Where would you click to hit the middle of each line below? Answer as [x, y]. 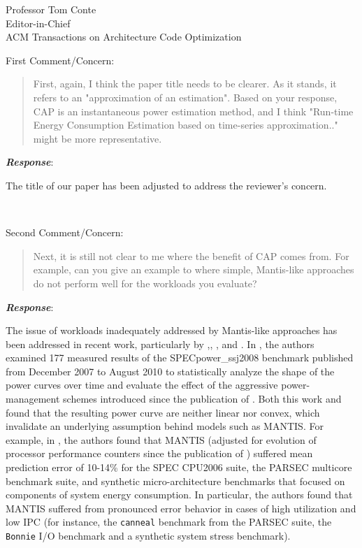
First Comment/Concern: [60, 60]
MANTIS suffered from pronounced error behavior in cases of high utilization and [181, 508]
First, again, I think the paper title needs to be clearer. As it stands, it [185, 84]
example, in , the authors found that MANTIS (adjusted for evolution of [161, 439]
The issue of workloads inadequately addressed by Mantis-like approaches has [172, 330]
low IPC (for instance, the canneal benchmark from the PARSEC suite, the [169, 522]
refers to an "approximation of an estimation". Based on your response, [185, 97]
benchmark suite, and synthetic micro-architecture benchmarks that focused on [175, 481]
